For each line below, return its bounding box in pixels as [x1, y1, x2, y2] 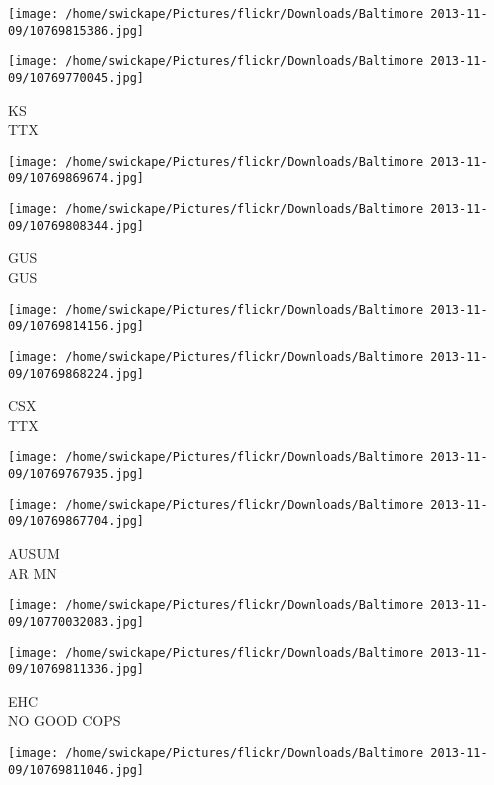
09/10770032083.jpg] [8, 614, 145, 629]
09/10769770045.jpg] [8, 70, 145, 85]
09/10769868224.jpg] [8, 366, 145, 381]
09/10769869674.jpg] [8, 171, 145, 186]
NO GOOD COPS [8, 710, 121, 731]
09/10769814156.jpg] [8, 319, 145, 334]
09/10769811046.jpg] [8, 762, 145, 777]
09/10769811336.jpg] [8, 662, 145, 677]
